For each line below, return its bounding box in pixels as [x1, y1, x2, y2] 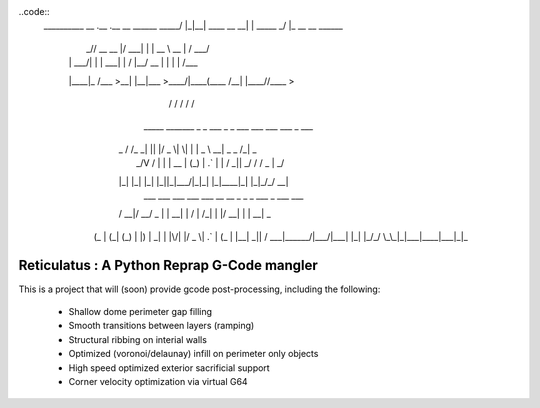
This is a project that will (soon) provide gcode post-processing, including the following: [18, 283, 381, 295]
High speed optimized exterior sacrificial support [68, 361, 270, 374]
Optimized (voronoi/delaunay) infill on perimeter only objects [68, 348, 319, 360]
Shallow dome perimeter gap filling [68, 305, 213, 317]
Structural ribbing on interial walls [68, 333, 207, 345]
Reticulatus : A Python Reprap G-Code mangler [18, 256, 319, 274]
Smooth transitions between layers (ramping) [68, 320, 255, 332]
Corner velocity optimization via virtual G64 [68, 375, 249, 387]
